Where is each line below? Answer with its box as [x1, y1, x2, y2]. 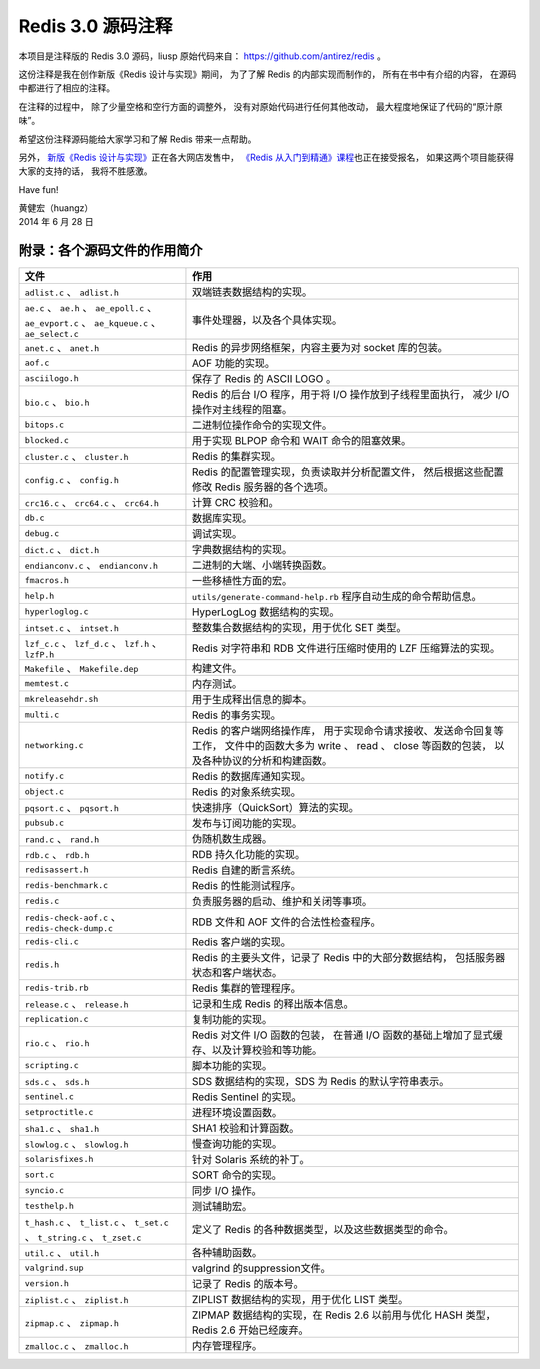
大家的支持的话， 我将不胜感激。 [18, 165, 153, 177]
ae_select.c [24, 329, 79, 340]
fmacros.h [24, 575, 70, 585]
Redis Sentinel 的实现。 [191, 1090, 302, 1104]
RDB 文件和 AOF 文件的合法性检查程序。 [191, 915, 382, 929]
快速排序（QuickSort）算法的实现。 [191, 801, 359, 815]
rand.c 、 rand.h [24, 832, 100, 846]
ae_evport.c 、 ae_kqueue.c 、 [24, 316, 162, 330]
